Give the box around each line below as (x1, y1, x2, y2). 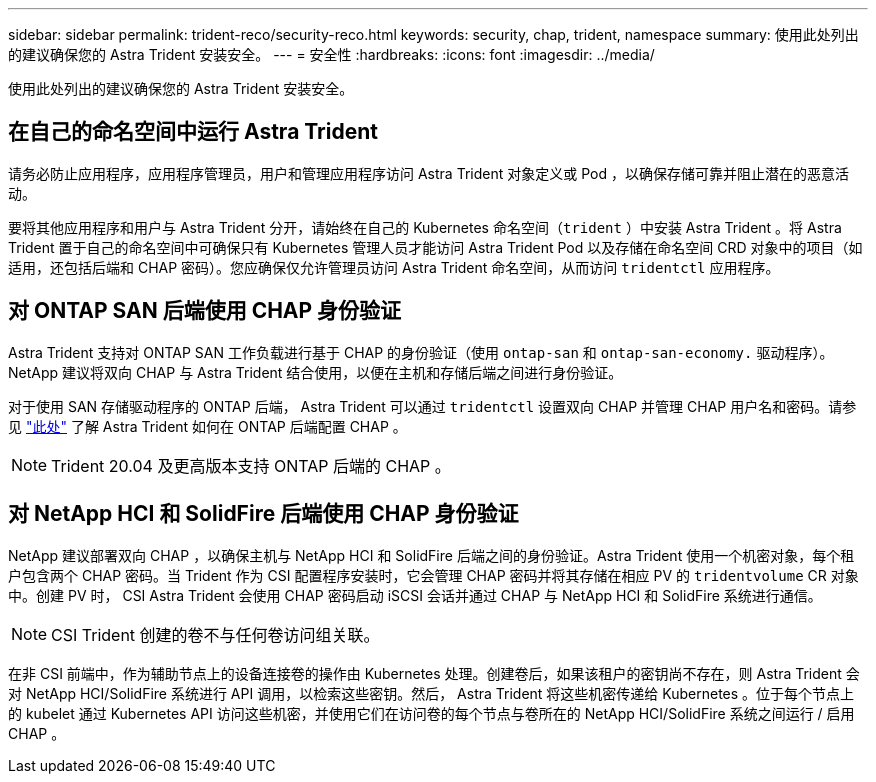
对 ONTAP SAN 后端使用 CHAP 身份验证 (8, 298, 402, 324)
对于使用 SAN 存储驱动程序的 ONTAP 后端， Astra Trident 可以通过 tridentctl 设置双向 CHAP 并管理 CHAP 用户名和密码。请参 (8, 397, 857, 415)
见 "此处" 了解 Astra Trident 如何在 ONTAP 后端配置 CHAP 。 (8, 417, 407, 435)
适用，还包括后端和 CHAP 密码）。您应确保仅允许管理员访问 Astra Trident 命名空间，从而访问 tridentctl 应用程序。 (8, 258, 780, 276)
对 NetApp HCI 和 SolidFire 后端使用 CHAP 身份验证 (8, 501, 519, 527)
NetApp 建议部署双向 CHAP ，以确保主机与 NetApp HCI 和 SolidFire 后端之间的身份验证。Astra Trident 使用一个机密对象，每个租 (8, 546, 855, 564)
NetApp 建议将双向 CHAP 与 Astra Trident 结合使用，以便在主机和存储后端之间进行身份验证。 (8, 363, 623, 381)
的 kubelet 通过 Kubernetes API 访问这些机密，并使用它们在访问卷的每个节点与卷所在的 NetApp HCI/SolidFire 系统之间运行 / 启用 (8, 704, 855, 722)
